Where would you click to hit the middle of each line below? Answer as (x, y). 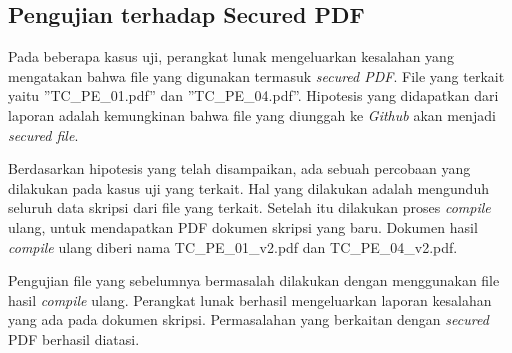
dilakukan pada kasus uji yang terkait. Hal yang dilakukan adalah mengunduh (248, 187)
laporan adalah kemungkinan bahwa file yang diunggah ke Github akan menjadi (252, 114)
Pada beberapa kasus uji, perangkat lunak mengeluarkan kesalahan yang (231, 56)
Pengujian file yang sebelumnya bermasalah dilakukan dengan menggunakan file (254, 280)
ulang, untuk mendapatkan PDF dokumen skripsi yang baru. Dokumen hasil (243, 226)
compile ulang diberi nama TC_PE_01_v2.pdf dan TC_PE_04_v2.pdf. (233, 246)
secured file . (43, 134)
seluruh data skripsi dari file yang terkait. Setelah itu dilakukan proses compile (249, 207)
